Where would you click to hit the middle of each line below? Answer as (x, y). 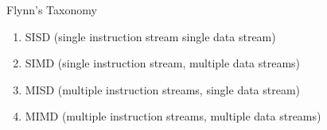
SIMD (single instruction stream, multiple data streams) (163, 63)
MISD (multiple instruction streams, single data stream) (163, 89)
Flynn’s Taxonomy (52, 10)
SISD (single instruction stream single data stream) (150, 36)
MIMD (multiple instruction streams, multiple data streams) (173, 116)
